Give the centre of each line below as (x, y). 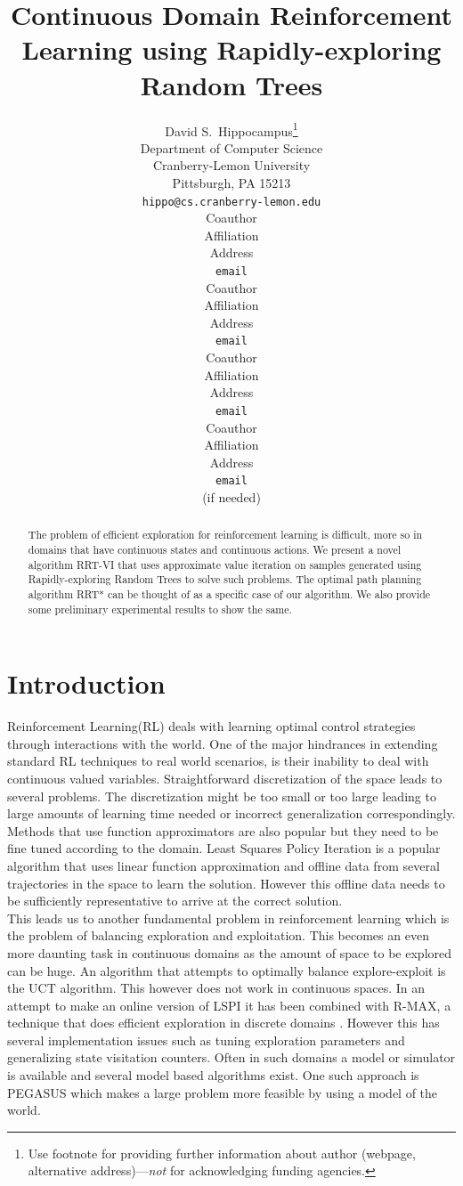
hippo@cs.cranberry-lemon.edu (231, 202)
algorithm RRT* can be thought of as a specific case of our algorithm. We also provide (229, 593)
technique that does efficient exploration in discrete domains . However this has (223, 1023)
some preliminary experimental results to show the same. (160, 609)
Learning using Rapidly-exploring (231, 49)
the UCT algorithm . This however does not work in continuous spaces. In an (216, 988)
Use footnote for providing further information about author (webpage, (222, 1153)
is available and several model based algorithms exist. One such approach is (213, 1075)
